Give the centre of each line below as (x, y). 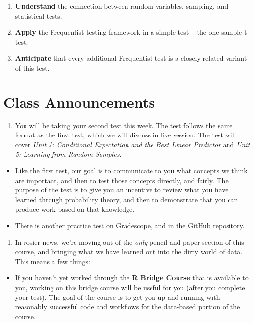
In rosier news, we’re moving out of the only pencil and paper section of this (129, 242)
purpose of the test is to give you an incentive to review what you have (122, 190)
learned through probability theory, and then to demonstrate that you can (127, 199)
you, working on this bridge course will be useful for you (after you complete (130, 287)
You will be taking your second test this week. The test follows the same (124, 125)
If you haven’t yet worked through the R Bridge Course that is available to (132, 278)
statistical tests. (38, 15)
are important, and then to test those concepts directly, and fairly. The (122, 180)
